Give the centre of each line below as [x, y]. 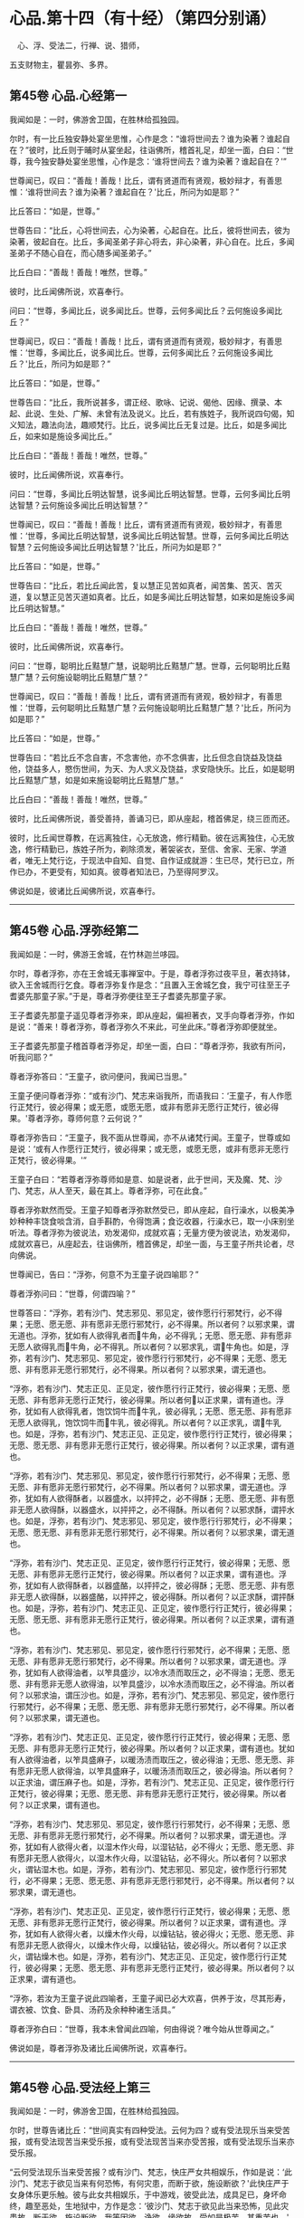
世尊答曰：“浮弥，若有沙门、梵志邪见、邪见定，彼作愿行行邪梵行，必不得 [146, 1312]
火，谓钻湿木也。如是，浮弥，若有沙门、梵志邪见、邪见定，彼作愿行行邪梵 [148, 1869]
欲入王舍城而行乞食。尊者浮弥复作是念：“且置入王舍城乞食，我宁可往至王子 [150, 985]
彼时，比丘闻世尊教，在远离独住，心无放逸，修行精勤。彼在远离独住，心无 [148, 837]
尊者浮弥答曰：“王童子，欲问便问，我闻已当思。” [98, 1076]
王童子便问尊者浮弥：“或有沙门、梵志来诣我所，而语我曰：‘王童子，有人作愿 [151, 1095]
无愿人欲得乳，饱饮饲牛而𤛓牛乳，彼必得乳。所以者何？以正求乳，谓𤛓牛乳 [146, 1423]
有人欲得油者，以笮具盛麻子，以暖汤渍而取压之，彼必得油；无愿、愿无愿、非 [152, 1759]
